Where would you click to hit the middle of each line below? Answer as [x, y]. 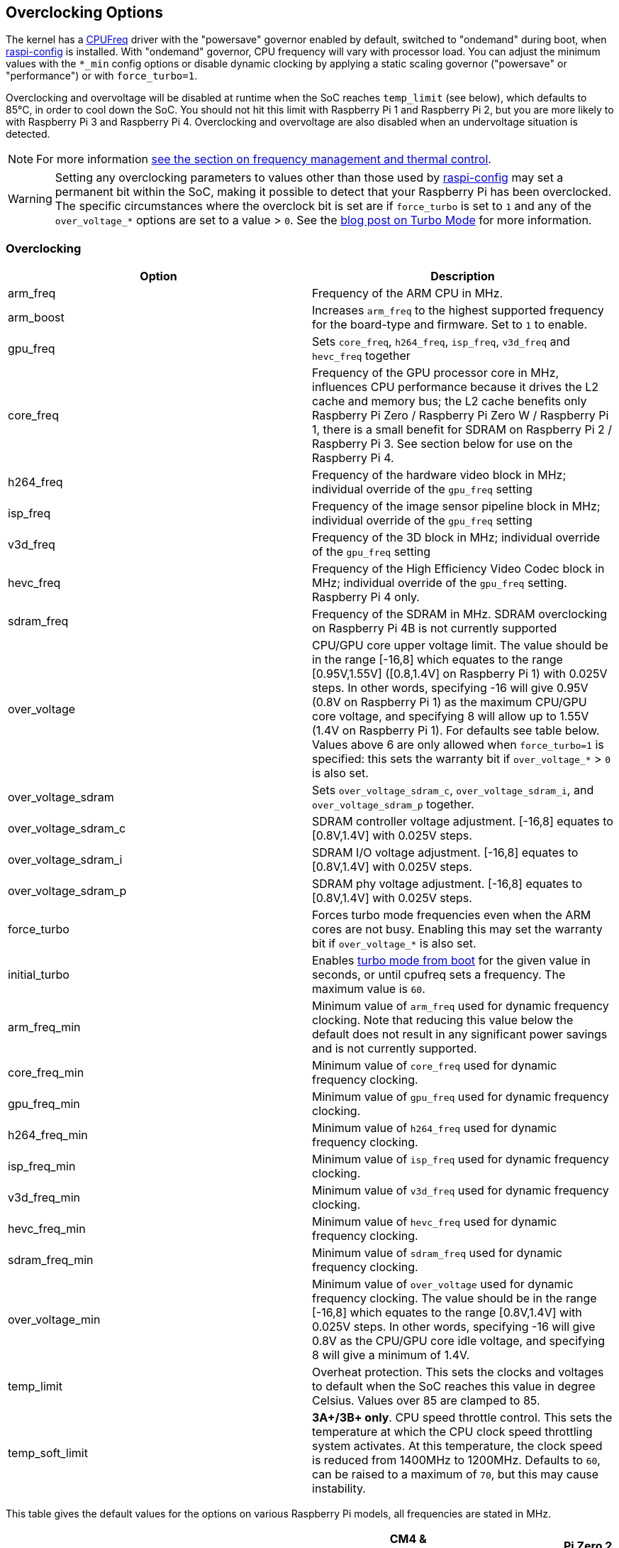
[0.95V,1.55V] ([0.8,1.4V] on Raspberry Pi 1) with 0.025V [460, 674]
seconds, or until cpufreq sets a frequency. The [439, 975]
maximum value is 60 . [369, 989]
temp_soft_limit [48, 1453]
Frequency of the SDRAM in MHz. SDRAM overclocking [459, 614]
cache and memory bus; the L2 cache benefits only [450, 401]
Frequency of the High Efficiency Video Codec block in [458, 569]
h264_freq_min [48, 1135]
